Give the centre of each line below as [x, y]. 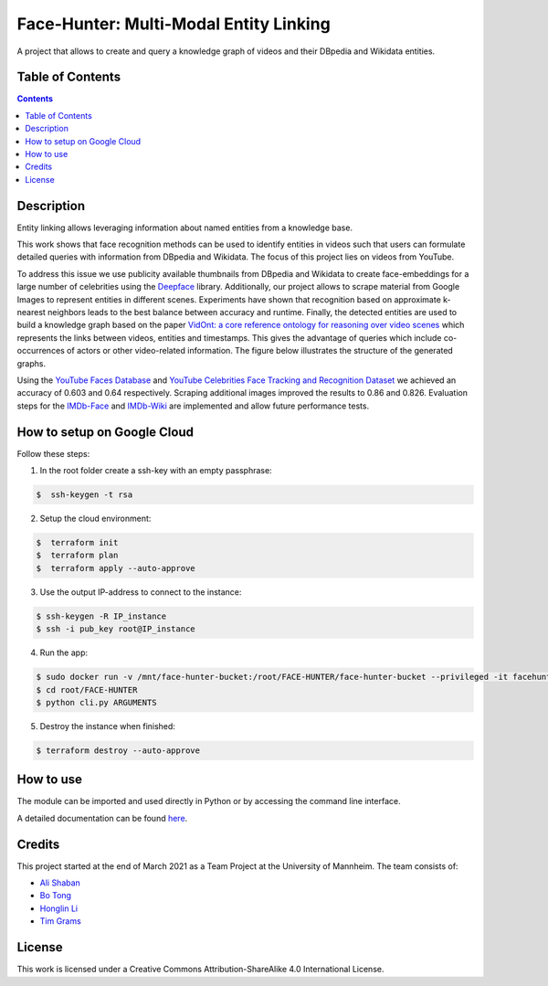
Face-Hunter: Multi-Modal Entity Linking [174, 24]
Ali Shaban [60, 883]
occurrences [41, 351]
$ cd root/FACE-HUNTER [87, 689]
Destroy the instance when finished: [107, 726]
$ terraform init [77, 543]
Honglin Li [58, 908]
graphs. [31, 363]
